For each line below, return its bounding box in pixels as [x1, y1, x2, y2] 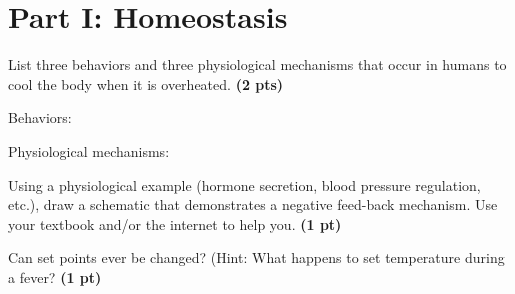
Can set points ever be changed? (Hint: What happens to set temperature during [8, 247, 505, 268]
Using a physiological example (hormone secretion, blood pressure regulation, [8, 174, 481, 195]
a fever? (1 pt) [8, 266, 102, 287]
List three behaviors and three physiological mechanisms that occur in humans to [8, 54, 507, 75]
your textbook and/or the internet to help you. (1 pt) [8, 213, 342, 234]
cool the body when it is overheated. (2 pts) [8, 73, 284, 94]
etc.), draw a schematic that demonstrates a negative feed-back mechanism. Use [8, 194, 498, 215]
